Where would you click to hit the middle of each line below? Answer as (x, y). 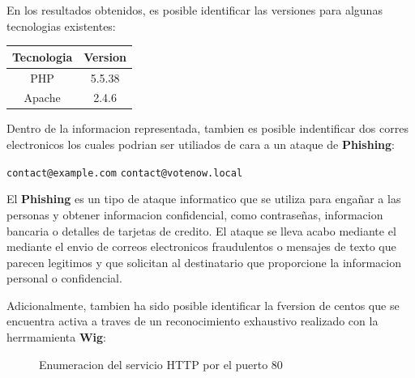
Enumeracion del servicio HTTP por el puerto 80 (161, 364)
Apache (42, 98)
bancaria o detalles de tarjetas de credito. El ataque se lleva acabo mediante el (201, 230)
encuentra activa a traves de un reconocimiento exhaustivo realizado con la (193, 321)
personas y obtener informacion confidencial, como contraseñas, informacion (195, 214)
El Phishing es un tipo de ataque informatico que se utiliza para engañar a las (204, 199)
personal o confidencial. (64, 278)
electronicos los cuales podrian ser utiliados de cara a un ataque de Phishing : (201, 144)
